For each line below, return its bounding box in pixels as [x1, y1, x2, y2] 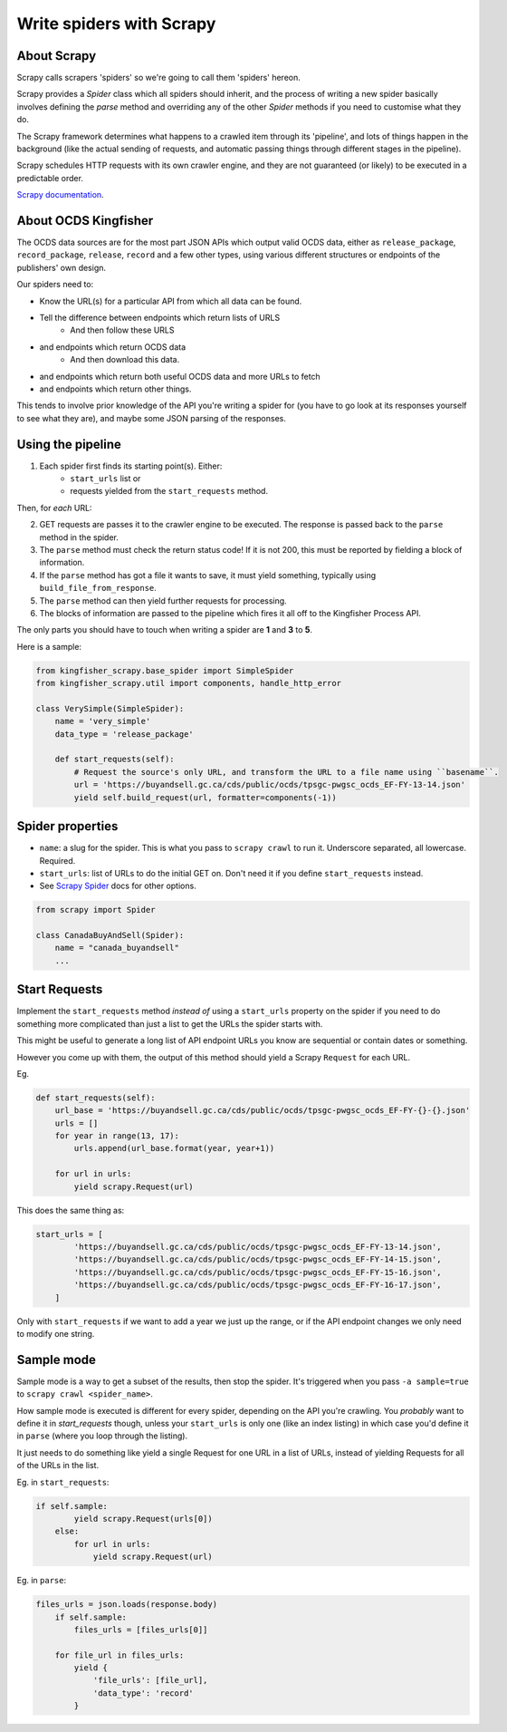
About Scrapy [16, 48, 97, 63]
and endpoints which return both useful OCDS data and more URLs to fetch [39, 371, 320, 382]
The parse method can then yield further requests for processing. [39, 595, 287, 606]
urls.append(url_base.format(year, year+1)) [73, 1143, 275, 1154]
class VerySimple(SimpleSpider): [35, 703, 185, 713]
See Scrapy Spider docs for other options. [39, 880, 196, 892]
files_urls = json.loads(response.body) [35, 1600, 217, 1610]
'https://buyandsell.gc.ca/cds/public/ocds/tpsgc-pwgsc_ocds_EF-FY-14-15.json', [73, 1254, 443, 1264]
